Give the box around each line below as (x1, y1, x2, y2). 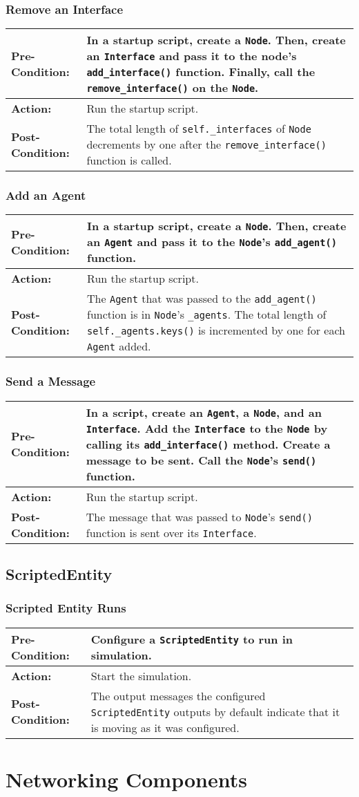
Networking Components (6, 765, 247, 793)
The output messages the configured (90, 687, 266, 704)
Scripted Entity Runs (6, 599, 126, 617)
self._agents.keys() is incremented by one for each (87, 322, 345, 339)
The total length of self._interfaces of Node (86, 120, 311, 137)
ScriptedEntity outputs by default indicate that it (90, 703, 340, 720)
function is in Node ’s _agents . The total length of (87, 306, 327, 323)
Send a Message (6, 373, 96, 390)
